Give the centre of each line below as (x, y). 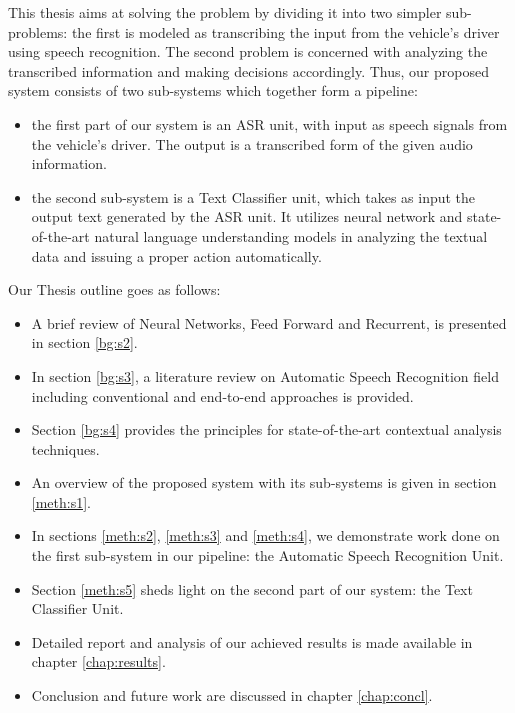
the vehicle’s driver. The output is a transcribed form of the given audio (252, 143)
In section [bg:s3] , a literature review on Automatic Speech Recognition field (265, 375)
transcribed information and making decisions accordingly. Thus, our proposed (248, 70)
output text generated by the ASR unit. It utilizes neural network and (247, 216)
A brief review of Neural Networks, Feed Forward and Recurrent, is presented (269, 322)
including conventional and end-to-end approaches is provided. (222, 395)
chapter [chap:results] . (98, 661)
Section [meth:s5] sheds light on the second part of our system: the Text (252, 588)
